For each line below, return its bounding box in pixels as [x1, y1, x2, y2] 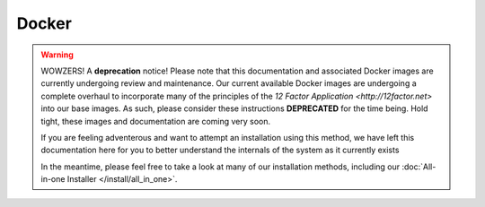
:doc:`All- [401, 161, 436, 172]
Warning [40, 49, 74, 60]
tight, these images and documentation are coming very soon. [40, 116, 271, 126]
